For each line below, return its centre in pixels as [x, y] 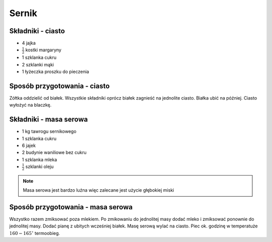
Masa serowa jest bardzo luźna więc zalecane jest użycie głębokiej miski [98, 190]
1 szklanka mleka [40, 159]
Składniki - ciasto [37, 31]
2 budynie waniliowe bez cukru [54, 152]
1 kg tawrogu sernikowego [49, 131]
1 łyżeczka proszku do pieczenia [55, 71]
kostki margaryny [43, 50]
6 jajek [29, 145]
